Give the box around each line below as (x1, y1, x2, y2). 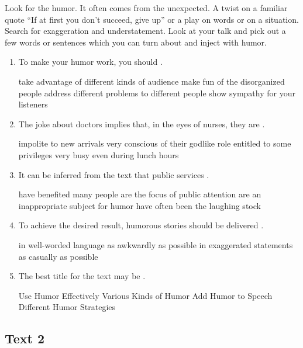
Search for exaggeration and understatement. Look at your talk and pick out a (5, 25, 286, 37)
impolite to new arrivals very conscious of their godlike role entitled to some (18, 137, 291, 149)
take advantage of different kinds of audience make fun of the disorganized (18, 75, 285, 87)
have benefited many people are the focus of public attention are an (18, 188, 261, 200)
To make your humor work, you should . (18, 55, 163, 68)
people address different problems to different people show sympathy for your (18, 86, 295, 99)
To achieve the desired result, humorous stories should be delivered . (18, 219, 264, 231)
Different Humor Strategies (18, 301, 116, 313)
